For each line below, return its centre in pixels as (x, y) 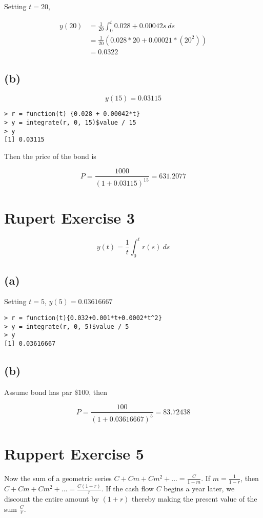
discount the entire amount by (52, 498)
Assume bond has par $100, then (56, 392)
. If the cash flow (127, 489)
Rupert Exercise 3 (69, 217)
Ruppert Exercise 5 (74, 454)
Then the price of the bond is (50, 156)
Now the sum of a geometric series (58, 478)
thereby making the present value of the (195, 498)
